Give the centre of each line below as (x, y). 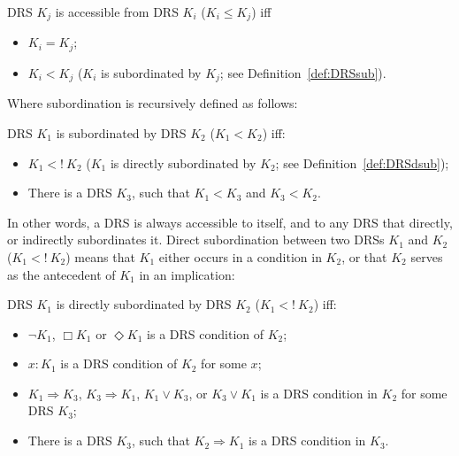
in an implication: (187, 274)
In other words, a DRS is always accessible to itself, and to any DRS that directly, (230, 222)
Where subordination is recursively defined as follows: (153, 103)
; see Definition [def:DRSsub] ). (303, 72)
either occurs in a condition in (240, 256)
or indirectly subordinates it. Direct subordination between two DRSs (196, 240)
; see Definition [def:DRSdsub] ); (362, 162)
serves (427, 256)
